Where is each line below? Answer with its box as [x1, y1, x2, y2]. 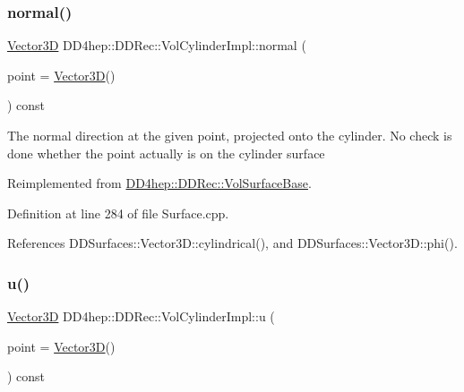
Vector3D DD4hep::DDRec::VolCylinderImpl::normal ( [7, 36, 306, 55]
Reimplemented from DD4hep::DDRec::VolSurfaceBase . [7, 174, 312, 192]
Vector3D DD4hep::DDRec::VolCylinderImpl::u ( [7, 307, 275, 326]
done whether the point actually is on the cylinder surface [7, 143, 325, 162]
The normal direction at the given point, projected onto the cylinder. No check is [7, 126, 452, 144]
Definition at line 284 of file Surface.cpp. [7, 203, 229, 222]
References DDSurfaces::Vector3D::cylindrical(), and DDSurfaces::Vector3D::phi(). [7, 234, 458, 252]
